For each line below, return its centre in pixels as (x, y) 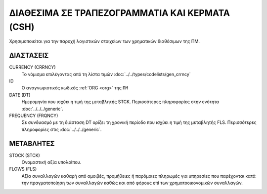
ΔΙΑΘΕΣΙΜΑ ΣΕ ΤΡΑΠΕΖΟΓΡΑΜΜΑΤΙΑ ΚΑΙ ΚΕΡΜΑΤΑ (119, 13)
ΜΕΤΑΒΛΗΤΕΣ (32, 143)
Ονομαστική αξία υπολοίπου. (51, 162)
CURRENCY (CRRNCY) (33, 67)
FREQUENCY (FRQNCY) (34, 116)
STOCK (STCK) (25, 155)
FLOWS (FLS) (23, 169)
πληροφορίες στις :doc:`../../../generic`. (62, 129)
